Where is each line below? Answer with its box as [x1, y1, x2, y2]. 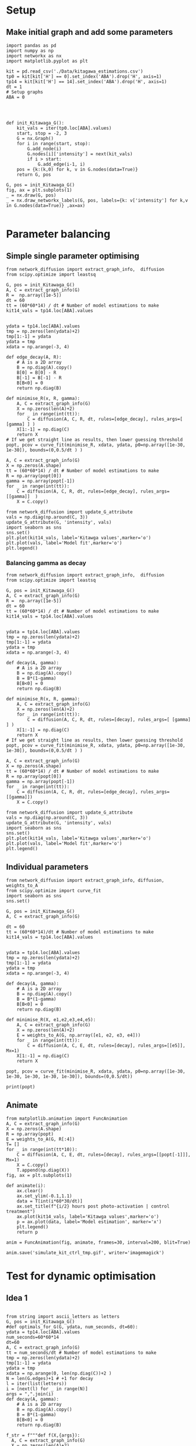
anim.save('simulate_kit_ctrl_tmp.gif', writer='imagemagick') [6, 1250, 165, 1255]
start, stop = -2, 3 [16, 130, 67, 136]
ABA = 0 [6, 94, 25, 100]
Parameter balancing [6, 228, 111, 241]
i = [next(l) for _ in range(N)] [6, 1386, 88, 1392]
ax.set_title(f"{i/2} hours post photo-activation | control [16, 1203, 170, 1209]
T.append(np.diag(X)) [16, 1167, 69, 1173]
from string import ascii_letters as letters [6, 1313, 119, 1319]
